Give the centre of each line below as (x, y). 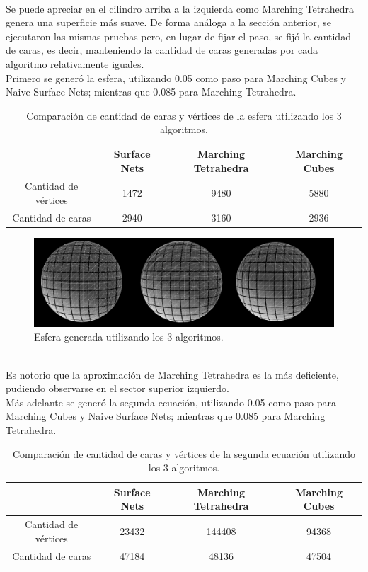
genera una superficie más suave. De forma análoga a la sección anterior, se (168, 22)
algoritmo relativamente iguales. (75, 63)
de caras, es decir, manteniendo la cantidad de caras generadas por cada (162, 50)
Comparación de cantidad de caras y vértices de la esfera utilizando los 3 (184, 115)
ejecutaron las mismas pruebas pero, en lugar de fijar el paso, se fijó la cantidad (178, 36)
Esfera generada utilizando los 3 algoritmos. (129, 337)
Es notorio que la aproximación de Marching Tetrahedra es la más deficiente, (172, 374)
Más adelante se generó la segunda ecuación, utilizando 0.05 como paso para (171, 402)
